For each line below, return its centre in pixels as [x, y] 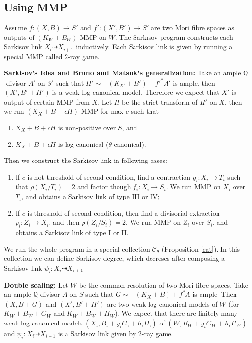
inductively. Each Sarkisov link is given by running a [154, 46]
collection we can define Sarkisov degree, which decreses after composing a [115, 258]
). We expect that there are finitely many [176, 313]
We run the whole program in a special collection [77, 248]
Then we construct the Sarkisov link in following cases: [85, 160]
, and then [64, 222]
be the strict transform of [160, 101]
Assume [16, 27]
